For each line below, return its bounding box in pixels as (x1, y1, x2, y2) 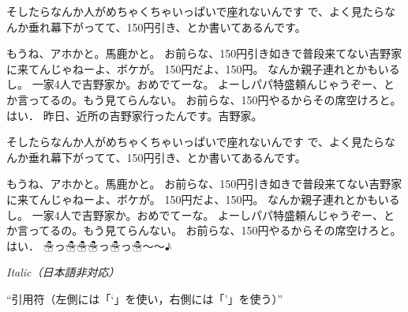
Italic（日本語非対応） (6, 264, 120, 280)
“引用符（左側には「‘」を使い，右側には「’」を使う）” (6, 290, 283, 306)
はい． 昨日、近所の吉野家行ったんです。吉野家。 (6, 107, 263, 123)
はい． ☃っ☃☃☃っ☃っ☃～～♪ (6, 237, 172, 254)
